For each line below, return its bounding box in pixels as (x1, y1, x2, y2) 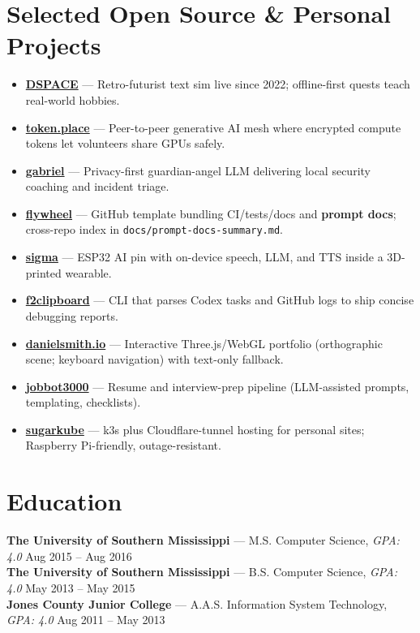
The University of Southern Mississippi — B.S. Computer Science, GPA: (6, 563, 397, 580)
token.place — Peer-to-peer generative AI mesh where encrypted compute (25, 118, 401, 136)
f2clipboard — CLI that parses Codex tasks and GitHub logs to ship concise (25, 291, 414, 308)
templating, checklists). (25, 394, 141, 411)
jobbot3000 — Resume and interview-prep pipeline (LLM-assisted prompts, (25, 377, 409, 394)
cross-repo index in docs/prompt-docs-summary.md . (25, 221, 284, 238)
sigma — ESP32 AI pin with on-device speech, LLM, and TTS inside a (25, 248, 384, 265)
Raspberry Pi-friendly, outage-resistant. (25, 437, 221, 454)
